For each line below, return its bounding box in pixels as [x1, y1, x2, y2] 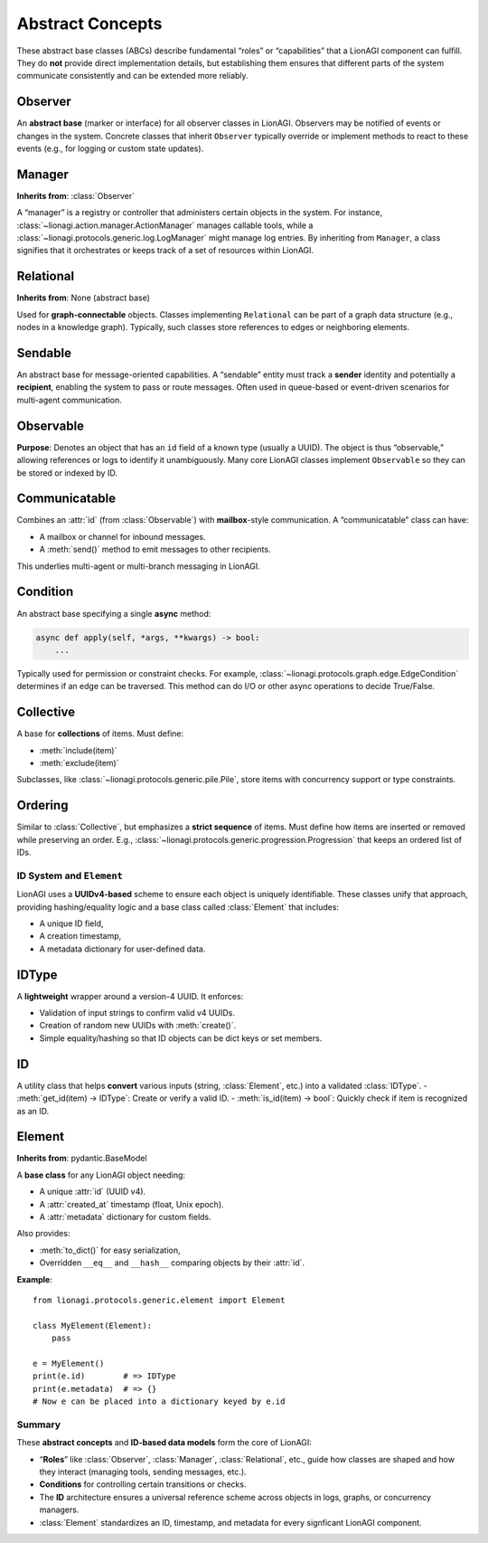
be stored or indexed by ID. [16, 467, 117, 478]
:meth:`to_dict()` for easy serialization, [39, 1245, 181, 1255]
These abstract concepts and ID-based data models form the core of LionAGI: [16, 1437, 312, 1448]
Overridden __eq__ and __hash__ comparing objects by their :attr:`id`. [39, 1257, 305, 1268]
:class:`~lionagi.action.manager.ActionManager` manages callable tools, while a [16, 220, 314, 231]
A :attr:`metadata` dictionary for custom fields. [39, 1211, 211, 1222]
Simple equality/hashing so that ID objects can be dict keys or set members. [39, 1032, 323, 1044]
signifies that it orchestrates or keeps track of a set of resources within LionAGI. [16, 245, 314, 256]
